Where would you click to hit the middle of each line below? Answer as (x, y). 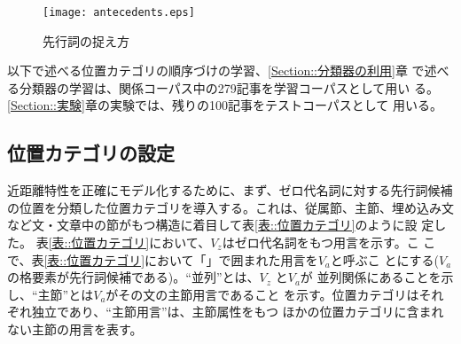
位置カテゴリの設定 (91, 153)
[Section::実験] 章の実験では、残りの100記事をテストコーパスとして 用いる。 (225, 105)
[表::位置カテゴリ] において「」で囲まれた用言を (181, 259)
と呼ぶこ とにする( (385, 259)
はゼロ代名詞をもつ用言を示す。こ (320, 242)
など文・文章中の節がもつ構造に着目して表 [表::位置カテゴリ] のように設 (212, 225)
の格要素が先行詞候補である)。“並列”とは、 (133, 277)
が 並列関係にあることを (371, 277)
